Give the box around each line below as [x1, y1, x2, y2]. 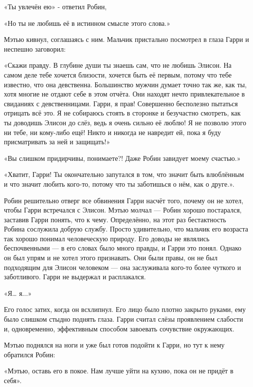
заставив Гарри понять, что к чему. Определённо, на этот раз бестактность [4, 214, 226, 224]
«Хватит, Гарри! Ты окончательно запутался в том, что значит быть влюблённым [4, 169, 244, 179]
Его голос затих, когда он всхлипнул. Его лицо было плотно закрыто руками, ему [4, 304, 246, 314]
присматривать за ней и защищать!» [4, 136, 110, 147]
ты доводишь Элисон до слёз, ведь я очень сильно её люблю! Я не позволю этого [4, 117, 247, 127]
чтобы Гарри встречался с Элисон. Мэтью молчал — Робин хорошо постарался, [4, 205, 242, 215]
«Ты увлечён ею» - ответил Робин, [4, 1, 107, 11]
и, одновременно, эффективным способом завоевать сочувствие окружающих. [4, 323, 235, 333]
